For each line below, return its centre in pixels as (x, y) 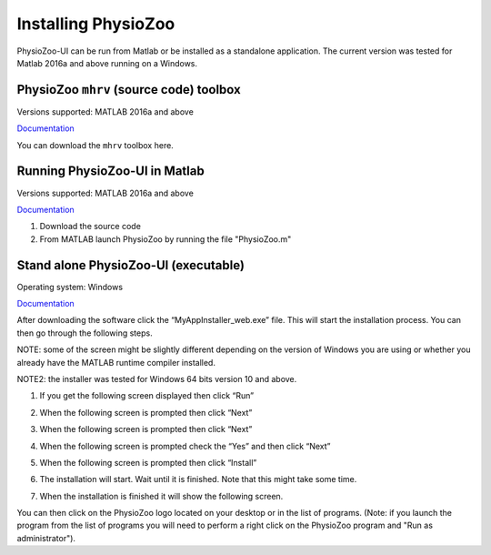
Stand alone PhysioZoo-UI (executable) (131, 265)
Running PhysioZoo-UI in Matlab (110, 172)
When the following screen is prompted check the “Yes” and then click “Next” (185, 446)
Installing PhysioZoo (96, 24)
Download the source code (90, 227)
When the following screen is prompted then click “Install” (148, 462)
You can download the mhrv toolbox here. (95, 145)
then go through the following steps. (85, 333)
